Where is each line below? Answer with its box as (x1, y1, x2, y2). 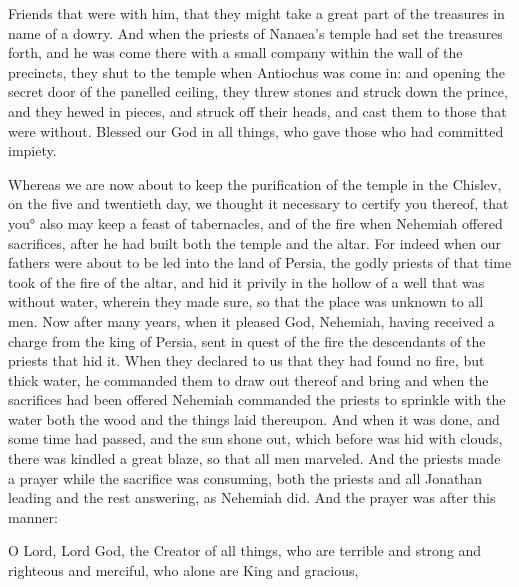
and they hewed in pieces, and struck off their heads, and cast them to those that (8, 100, 507, 121)
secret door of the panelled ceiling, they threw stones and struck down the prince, (8, 81, 508, 102)
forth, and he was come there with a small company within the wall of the (8, 42, 463, 63)
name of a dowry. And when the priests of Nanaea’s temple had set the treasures (8, 22, 503, 43)
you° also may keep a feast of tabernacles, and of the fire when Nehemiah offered (8, 212, 503, 233)
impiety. (8, 140, 57, 161)
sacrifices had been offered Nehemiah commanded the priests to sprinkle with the (8, 389, 506, 410)
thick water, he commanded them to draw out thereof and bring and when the (8, 369, 489, 390)
